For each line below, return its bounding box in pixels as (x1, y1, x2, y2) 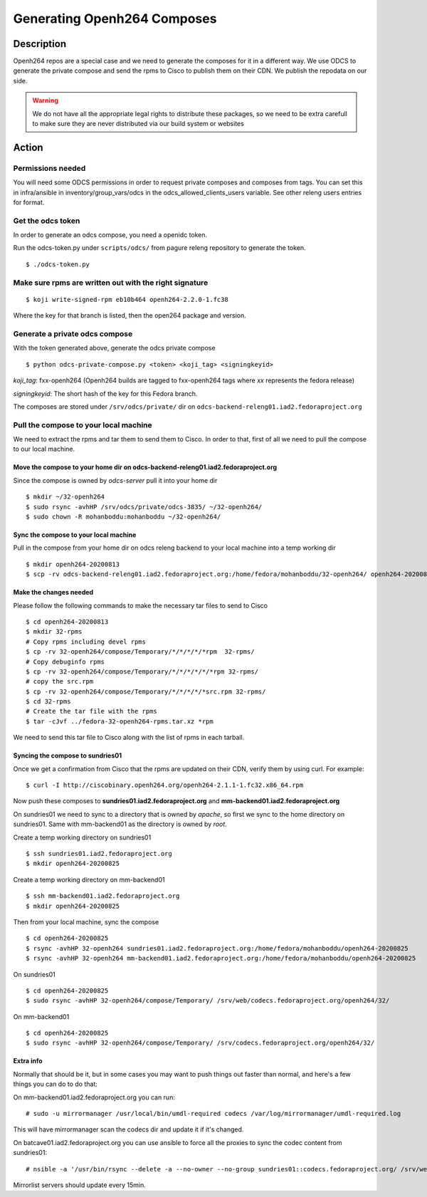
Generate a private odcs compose (13, 328, 133, 338)
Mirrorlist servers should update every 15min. (13, 1181, 146, 1189)
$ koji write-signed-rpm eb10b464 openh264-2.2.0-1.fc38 (26, 296, 229, 303)
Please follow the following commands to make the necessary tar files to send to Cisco (13, 601, 268, 610)
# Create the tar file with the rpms (26, 707, 158, 716)
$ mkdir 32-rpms (26, 627, 83, 636)
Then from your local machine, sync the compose (13, 917, 159, 926)
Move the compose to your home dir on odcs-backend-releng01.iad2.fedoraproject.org (13, 463, 278, 471)
